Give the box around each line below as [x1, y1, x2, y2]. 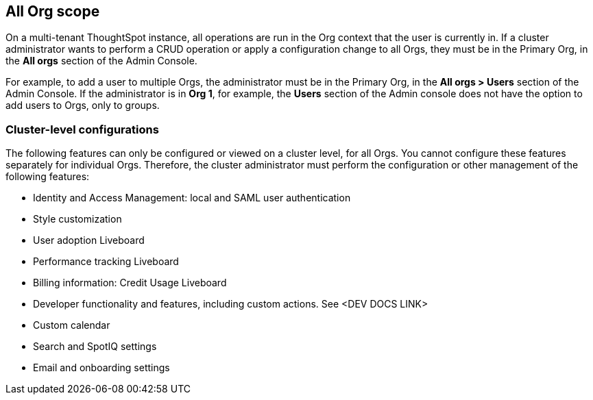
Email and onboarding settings [33, 362, 170, 374]
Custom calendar [33, 319, 110, 332]
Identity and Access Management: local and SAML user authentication [33, 192, 351, 204]
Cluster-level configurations [5, 122, 159, 136]
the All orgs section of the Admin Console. [5, 55, 197, 67]
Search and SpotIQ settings [33, 340, 157, 353]
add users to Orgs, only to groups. [5, 99, 160, 112]
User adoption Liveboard [33, 234, 145, 247]
